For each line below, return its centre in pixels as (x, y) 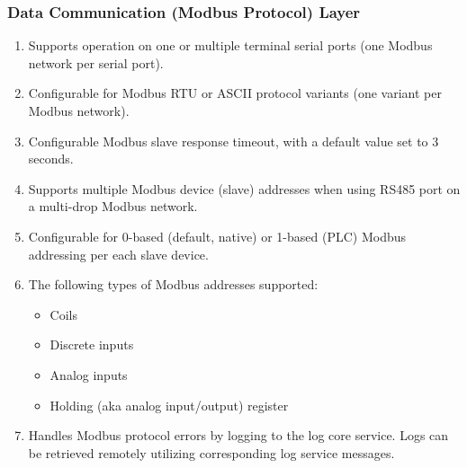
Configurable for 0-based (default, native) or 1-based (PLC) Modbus (217, 236)
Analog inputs (89, 374)
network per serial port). (96, 62)
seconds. (51, 159)
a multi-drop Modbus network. (113, 206)
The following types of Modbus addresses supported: (173, 284)
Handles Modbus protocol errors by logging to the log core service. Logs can (238, 435)
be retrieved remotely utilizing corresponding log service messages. (211, 452)
